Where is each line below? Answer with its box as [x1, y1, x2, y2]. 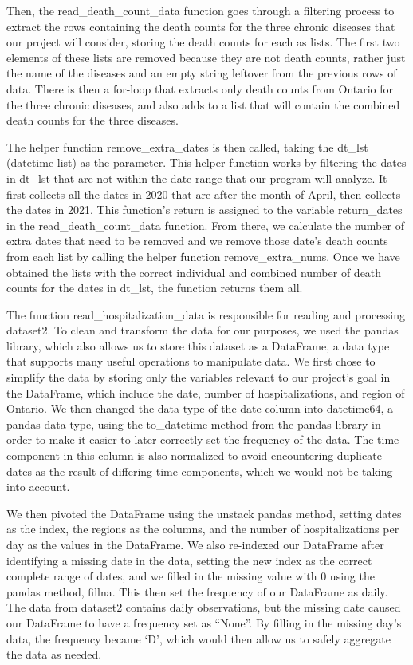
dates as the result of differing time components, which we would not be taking [6, 462, 393, 479]
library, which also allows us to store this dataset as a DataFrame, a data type [6, 337, 390, 354]
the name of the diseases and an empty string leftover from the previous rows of [6, 65, 397, 81]
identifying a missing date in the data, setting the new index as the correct [6, 552, 372, 568]
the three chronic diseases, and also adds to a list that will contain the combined [6, 96, 400, 113]
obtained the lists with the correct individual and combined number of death [6, 263, 382, 280]
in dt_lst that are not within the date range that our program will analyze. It [6, 169, 387, 186]
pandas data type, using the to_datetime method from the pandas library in [6, 415, 381, 432]
